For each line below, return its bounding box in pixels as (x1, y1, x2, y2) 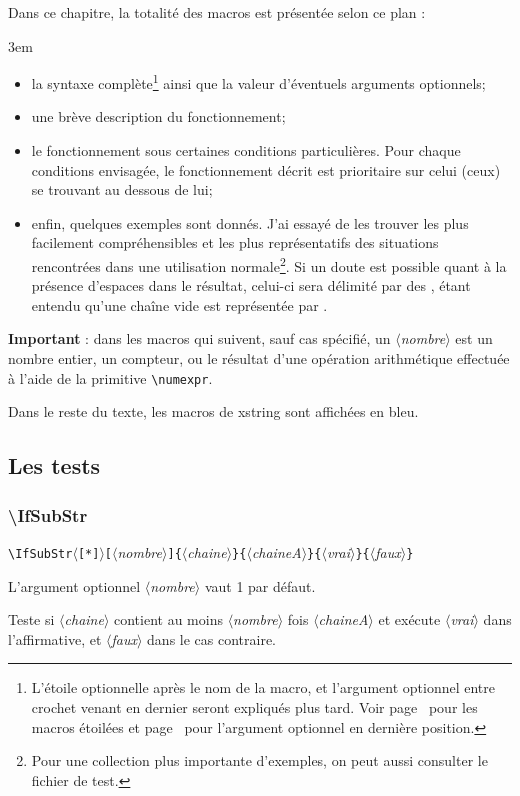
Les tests (8, 450, 101, 481)
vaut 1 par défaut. (204, 575, 316, 596)
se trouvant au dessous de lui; (31, 179, 213, 200)
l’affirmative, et (8, 628, 102, 649)
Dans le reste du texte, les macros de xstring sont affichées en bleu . (8, 401, 419, 422)
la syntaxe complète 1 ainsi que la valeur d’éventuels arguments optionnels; (31, 70, 486, 93)
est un (455, 328, 493, 349)
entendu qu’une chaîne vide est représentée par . (31, 294, 328, 315)
